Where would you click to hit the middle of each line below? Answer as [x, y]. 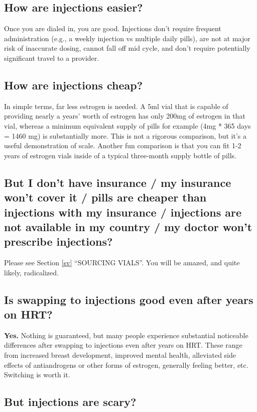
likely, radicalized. [31, 272]
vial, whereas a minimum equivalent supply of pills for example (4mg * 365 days [127, 125]
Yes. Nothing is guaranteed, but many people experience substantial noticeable [126, 335]
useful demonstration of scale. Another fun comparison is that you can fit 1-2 [123, 145]
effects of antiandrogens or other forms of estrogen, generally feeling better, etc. [126, 365]
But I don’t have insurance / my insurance [118, 182]
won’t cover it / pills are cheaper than [105, 197]
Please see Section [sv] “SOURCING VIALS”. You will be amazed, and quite [122, 263]
